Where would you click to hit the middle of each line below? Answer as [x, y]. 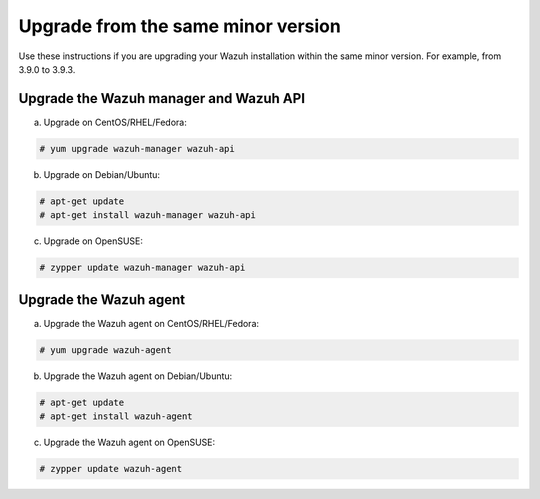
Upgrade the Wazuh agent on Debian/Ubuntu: [138, 376]
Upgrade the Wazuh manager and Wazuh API [161, 98]
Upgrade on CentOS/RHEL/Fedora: [115, 122]
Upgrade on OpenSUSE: [93, 241]
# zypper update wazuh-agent [111, 468]
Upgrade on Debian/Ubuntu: [101, 174]
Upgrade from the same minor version [180, 26]
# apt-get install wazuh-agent [116, 416]
